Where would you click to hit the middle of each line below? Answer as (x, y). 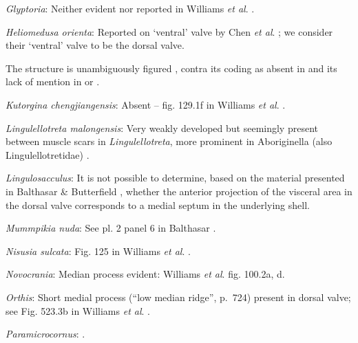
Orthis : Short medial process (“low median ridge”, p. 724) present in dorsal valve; (178, 297)
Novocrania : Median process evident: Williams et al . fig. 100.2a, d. (145, 274)
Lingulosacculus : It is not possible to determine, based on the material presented (175, 178)
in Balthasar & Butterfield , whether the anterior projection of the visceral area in (179, 191)
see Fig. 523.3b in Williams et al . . (78, 310)
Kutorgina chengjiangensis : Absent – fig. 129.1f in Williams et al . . (146, 104)
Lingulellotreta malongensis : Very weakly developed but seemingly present (162, 128)
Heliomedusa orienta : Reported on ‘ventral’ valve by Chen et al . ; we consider (169, 31)
